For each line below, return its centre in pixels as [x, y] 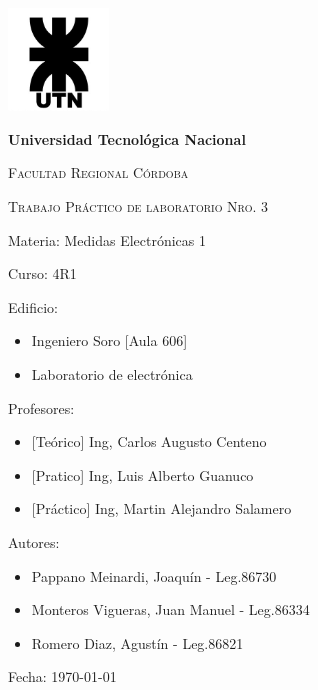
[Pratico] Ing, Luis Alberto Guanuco [142, 474]
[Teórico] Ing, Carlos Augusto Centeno [149, 441]
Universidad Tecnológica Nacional [127, 138]
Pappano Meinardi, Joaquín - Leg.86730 [154, 575]
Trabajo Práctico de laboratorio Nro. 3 [138, 205]
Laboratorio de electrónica [112, 373]
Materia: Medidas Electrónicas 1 [107, 239]
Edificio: [33, 306]
